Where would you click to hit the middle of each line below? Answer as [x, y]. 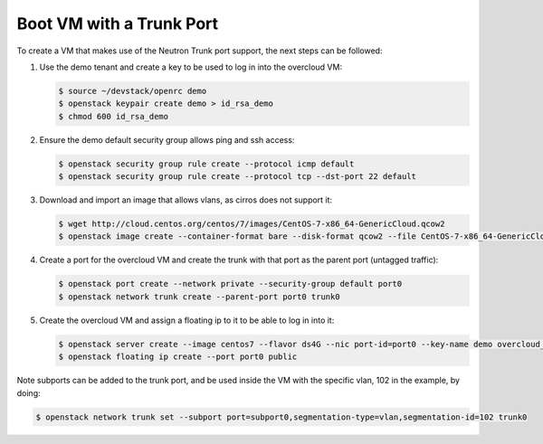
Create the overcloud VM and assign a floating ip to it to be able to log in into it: [187, 320]
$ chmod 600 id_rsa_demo [114, 116]
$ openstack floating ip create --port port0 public [178, 357]
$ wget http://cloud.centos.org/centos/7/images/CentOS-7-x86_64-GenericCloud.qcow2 [252, 224]
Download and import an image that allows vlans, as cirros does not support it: [186, 200]
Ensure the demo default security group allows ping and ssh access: [167, 139]
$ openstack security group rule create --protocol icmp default [206, 164]
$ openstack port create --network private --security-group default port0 [230, 284]
